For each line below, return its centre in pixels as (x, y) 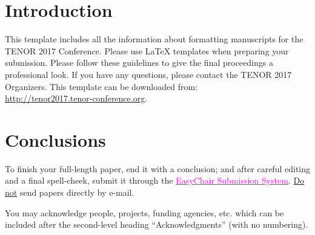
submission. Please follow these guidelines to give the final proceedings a (139, 63)
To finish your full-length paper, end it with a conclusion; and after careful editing (157, 168)
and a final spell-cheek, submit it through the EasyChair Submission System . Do (155, 180)
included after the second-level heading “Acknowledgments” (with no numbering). (157, 224)
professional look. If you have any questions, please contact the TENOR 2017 (148, 74)
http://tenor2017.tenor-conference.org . (76, 98)
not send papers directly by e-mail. (70, 192)
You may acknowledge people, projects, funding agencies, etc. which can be (144, 212)
